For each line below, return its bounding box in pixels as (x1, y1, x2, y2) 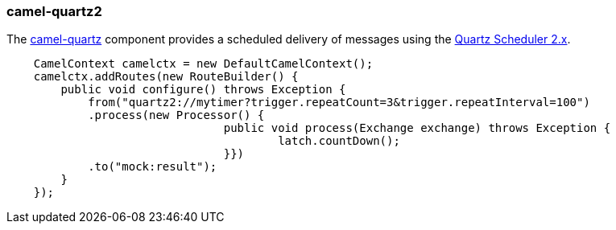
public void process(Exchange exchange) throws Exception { (223, 121, 611, 135)
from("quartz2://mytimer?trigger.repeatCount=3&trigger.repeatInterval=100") (88, 96, 590, 109)
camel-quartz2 (6, 3, 102, 19)
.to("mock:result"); (88, 160, 217, 174)
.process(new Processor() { (88, 109, 265, 122)
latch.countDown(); (278, 134, 400, 148)
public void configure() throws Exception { (60, 83, 346, 97)
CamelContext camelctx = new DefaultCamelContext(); (33, 57, 374, 71)
